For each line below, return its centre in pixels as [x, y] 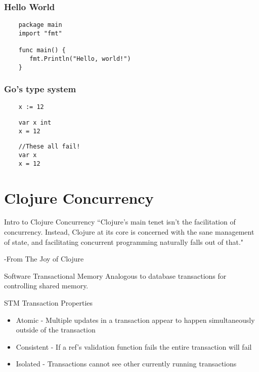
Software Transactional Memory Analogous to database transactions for [115, 275]
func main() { [42, 50]
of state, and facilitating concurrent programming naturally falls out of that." [124, 241]
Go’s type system [40, 89]
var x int [35, 123]
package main [40, 25]
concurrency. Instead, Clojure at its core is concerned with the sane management [129, 232]
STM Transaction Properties [49, 303]
